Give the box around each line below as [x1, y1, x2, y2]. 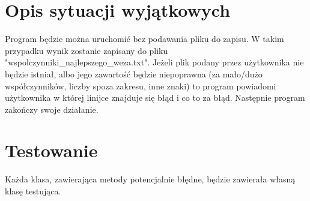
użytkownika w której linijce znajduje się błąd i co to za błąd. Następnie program [5, 91, 305, 104]
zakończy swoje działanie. [5, 103, 99, 115]
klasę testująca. [5, 185, 61, 197]
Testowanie [5, 138, 98, 163]
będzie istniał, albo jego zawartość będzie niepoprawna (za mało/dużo [5, 67, 263, 80]
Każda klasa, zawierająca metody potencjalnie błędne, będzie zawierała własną [5, 173, 296, 185]
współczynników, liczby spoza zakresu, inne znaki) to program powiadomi [5, 79, 276, 92]
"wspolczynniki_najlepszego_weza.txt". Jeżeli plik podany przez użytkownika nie [5, 56, 304, 68]
